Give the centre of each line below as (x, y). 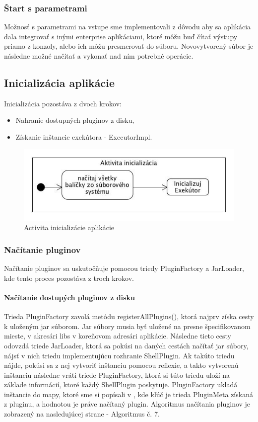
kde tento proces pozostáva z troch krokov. (69, 278)
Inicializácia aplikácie (60, 82)
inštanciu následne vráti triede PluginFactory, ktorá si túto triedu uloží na (117, 375)
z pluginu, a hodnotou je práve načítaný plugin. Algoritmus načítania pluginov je (127, 404)
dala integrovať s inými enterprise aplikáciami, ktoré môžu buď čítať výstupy (121, 36)
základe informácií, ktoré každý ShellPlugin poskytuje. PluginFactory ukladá (121, 384)
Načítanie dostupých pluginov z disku (69, 297)
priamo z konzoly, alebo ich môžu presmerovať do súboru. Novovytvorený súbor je (129, 46)
